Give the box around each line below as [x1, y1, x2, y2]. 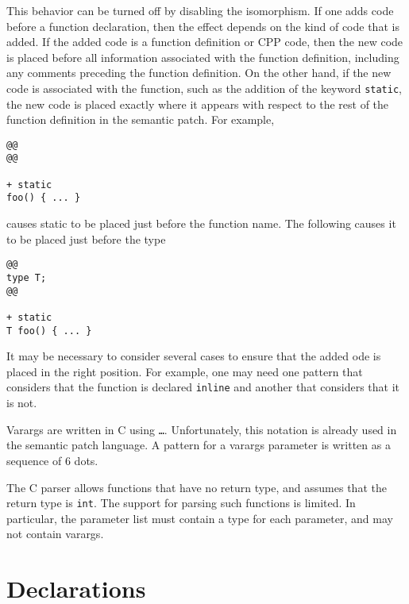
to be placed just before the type [6, 230, 166, 247]
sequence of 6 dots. [6, 452, 98, 468]
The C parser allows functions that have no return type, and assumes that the [6, 479, 387, 495]
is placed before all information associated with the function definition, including [6, 48, 399, 65]
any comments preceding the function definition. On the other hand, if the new [6, 64, 392, 81]
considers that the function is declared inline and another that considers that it [6, 379, 400, 395]
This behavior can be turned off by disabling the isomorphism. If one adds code [6, 2, 394, 18]
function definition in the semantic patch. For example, [6, 111, 275, 128]
